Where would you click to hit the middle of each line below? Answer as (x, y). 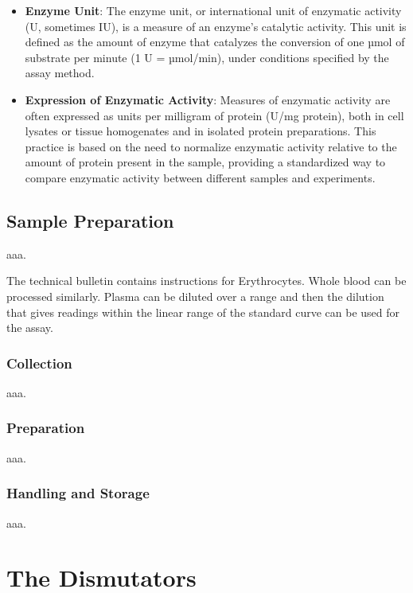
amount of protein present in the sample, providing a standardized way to (205, 162)
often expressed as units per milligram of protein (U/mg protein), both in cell (214, 115)
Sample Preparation (90, 220)
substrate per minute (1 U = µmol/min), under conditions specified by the (207, 57)
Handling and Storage (78, 493)
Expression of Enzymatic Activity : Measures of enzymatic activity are (208, 99)
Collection (39, 363)
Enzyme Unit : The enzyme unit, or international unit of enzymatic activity (213, 10)
